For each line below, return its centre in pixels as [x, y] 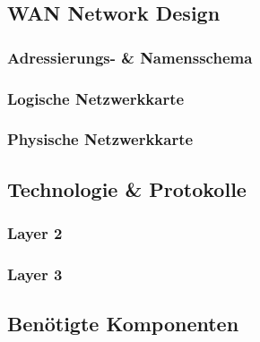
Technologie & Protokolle [127, 188]
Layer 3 [35, 274]
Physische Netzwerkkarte [100, 139]
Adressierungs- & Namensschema [130, 57]
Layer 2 [35, 233]
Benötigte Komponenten [123, 324]
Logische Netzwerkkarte [96, 98]
